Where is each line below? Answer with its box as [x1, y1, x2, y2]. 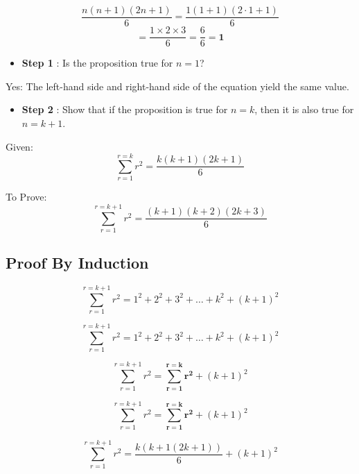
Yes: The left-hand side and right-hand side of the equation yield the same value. [6, 78, 349, 93]
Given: [6, 139, 33, 153]
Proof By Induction [6, 252, 149, 273]
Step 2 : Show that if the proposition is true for [21, 102, 228, 117]
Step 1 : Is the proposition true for [21, 56, 173, 70]
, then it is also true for [254, 102, 354, 117]
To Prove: [6, 189, 47, 204]
